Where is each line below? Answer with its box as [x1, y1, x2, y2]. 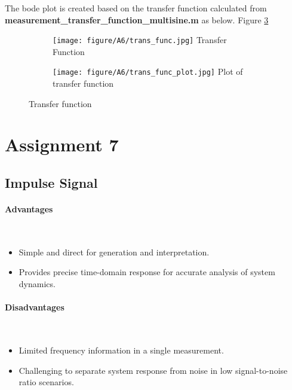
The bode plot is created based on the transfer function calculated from [5, 2, 267, 14]
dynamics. [19, 278, 56, 290]
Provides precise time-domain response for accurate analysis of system [19, 266, 275, 278]
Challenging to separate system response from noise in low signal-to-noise [19, 364, 288, 376]
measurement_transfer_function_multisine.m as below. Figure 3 [5, 13, 269, 26]
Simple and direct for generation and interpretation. [19, 245, 210, 258]
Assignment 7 [5, 132, 119, 157]
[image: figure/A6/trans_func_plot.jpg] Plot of [53, 65, 243, 78]
